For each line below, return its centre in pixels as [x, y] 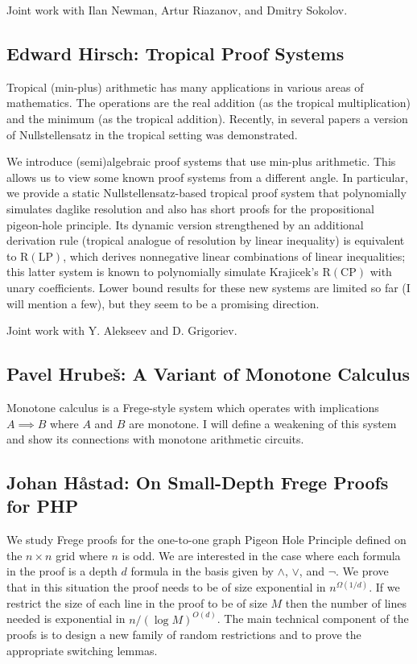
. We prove [362, 571]
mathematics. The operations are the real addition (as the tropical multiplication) [209, 103]
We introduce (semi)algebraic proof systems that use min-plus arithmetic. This [201, 161]
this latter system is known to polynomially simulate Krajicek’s [163, 272]
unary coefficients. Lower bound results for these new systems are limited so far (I [208, 287]
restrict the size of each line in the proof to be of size [137, 602]
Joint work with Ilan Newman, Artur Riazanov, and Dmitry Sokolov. [177, 10]
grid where [82, 555]
